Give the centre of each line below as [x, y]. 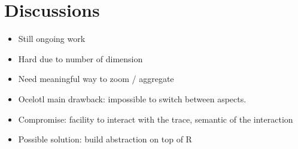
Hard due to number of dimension [80, 58]
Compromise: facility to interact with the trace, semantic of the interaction [156, 119]
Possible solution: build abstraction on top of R [105, 139]
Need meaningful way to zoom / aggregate [96, 79]
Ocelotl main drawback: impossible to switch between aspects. [132, 98]
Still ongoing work [52, 39]
